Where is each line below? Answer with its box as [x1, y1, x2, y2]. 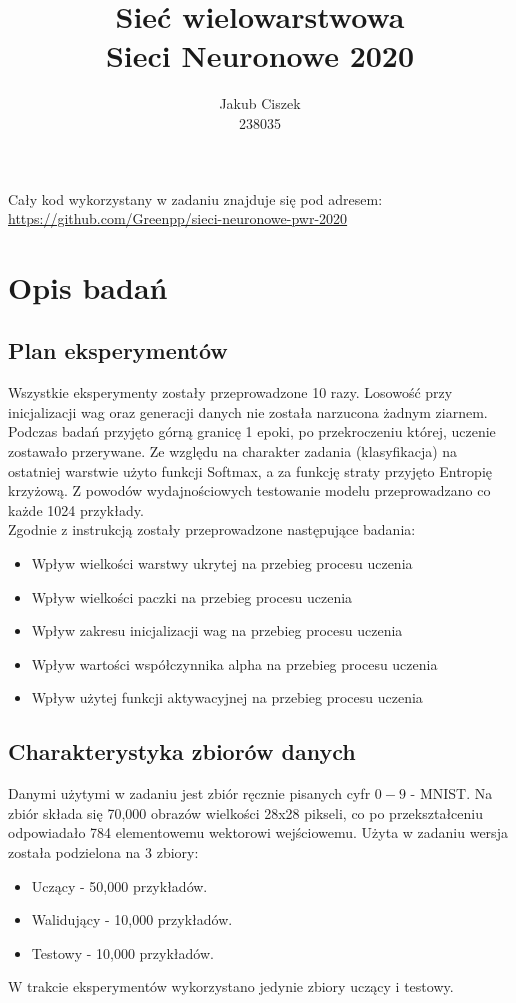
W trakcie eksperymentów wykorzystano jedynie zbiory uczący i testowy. [8, 976, 454, 997]
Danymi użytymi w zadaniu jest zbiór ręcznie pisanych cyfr [8, 783, 371, 804]
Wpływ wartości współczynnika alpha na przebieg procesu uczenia [31, 653, 438, 674]
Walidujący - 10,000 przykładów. [31, 909, 233, 930]
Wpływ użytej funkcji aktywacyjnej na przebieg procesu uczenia [31, 687, 423, 708]
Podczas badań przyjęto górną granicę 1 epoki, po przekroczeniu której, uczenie [8, 421, 496, 442]
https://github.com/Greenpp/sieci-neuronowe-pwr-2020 [8, 208, 348, 229]
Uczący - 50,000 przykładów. [31, 875, 208, 896]
